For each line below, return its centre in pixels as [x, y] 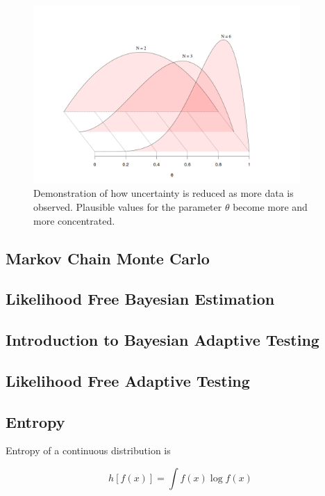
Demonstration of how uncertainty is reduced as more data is [164, 193]
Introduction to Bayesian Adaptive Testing [162, 340]
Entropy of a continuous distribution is [88, 450]
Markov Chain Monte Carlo [108, 258]
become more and [270, 206]
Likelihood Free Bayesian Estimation [140, 299]
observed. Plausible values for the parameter [128, 206]
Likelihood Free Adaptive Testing [128, 380]
